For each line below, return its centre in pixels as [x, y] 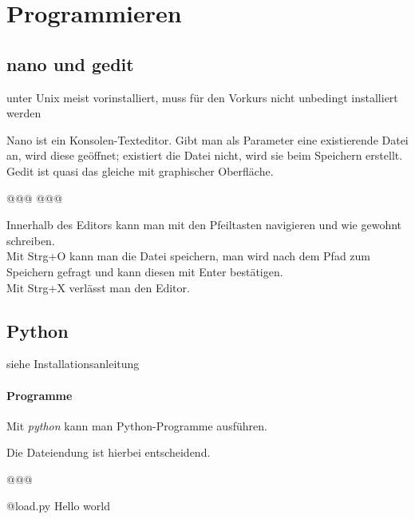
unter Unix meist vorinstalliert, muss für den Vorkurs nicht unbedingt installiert [202, 97]
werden [24, 113]
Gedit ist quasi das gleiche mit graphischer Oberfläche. [140, 170]
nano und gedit [70, 63]
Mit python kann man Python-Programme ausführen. [137, 425]
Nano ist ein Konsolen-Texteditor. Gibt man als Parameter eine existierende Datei [207, 139]
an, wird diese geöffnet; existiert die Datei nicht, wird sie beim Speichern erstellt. [205, 155]
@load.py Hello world [58, 506]
